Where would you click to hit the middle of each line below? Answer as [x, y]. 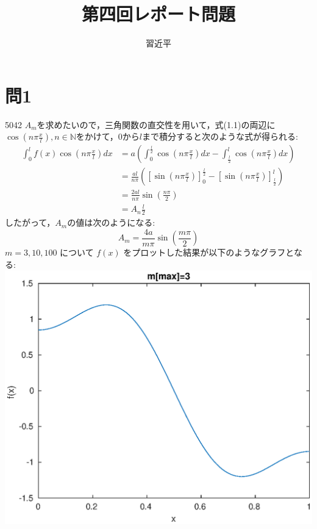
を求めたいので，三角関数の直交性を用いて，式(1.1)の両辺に [156, 124]
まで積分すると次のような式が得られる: [220, 136]
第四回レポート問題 [158, 14]
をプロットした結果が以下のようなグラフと [208, 252]
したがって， [30, 222]
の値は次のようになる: [111, 222]
